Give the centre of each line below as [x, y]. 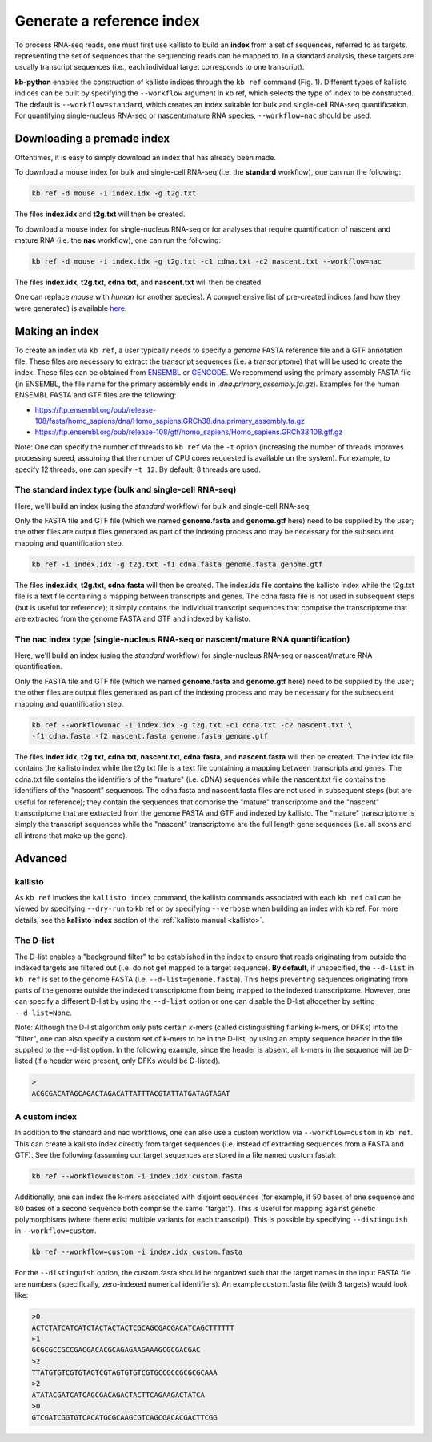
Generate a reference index [107, 21]
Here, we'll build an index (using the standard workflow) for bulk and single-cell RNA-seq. [163, 506]
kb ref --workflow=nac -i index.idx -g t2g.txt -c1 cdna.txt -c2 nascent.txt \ [192, 725]
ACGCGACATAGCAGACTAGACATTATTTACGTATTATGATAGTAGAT [131, 1093]
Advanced [41, 858]
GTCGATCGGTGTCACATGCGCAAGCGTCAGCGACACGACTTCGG [124, 1417]
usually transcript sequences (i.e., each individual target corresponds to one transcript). [160, 67]
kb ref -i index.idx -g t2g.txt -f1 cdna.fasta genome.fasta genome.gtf [177, 564]
